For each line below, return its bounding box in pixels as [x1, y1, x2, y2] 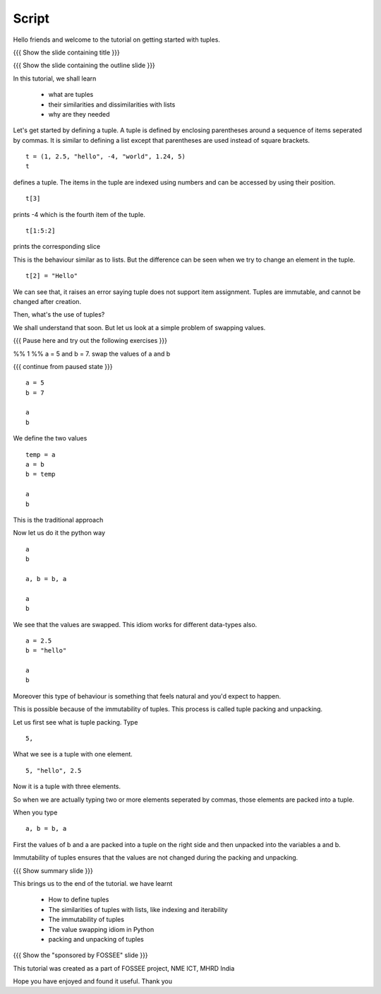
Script [13, 11, 49, 26]
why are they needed [48, 110, 110, 118]
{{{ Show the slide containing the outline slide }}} [13, 61, 155, 70]
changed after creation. [13, 297, 81, 305]
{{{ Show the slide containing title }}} [13, 48, 120, 57]
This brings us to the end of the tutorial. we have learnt [13, 879, 173, 887]
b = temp [25, 470, 56, 479]
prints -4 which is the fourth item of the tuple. [13, 210, 146, 218]
